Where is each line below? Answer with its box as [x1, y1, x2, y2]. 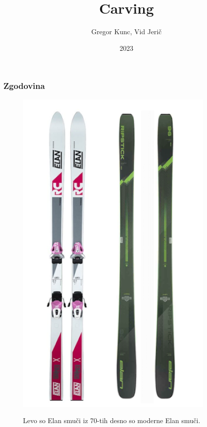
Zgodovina [3, 80, 45, 92]
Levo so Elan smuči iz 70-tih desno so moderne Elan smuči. [23, 415, 201, 426]
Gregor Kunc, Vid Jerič [91, 26, 162, 37]
